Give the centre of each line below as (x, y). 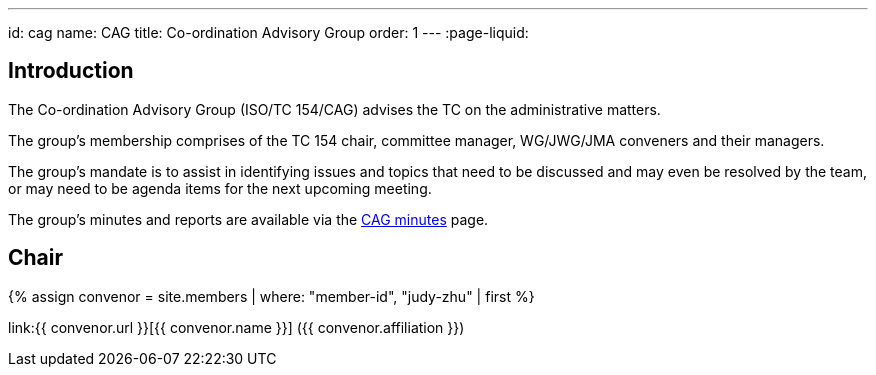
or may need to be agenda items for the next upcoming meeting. (220, 188)
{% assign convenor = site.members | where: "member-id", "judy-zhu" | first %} (271, 296)
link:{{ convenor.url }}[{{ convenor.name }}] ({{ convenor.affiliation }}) (236, 327)
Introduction (71, 71)
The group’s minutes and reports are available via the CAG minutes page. (248, 219)
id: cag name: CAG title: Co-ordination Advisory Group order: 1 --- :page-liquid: (268, 32)
